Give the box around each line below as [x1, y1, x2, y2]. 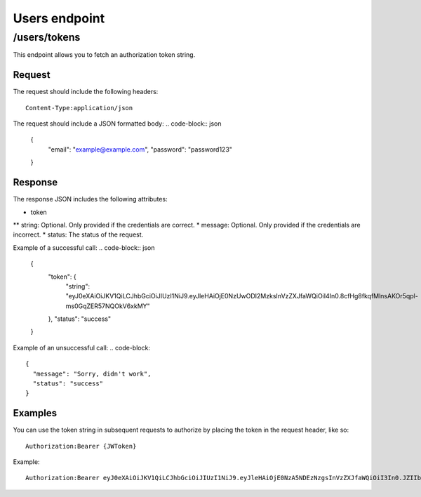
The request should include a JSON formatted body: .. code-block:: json [13, 119, 222, 128]
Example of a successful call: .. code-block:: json [13, 243, 155, 252]
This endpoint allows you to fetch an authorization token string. [13, 51, 196, 59]
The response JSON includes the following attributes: [13, 195, 168, 204]
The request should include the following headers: [13, 88, 159, 96]
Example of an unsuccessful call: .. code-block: [13, 343, 151, 352]
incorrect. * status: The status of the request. [13, 230, 144, 239]
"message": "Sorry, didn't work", [32, 369, 152, 378]
